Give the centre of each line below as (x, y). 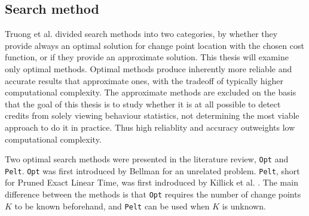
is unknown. (244, 206)
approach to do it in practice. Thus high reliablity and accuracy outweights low (150, 127)
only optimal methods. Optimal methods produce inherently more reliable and (149, 68)
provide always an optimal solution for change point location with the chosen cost (154, 45)
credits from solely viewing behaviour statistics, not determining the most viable (152, 115)
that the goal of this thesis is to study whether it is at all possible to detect (143, 104)
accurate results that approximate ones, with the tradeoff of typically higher (144, 80)
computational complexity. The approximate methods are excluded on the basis (151, 92)
